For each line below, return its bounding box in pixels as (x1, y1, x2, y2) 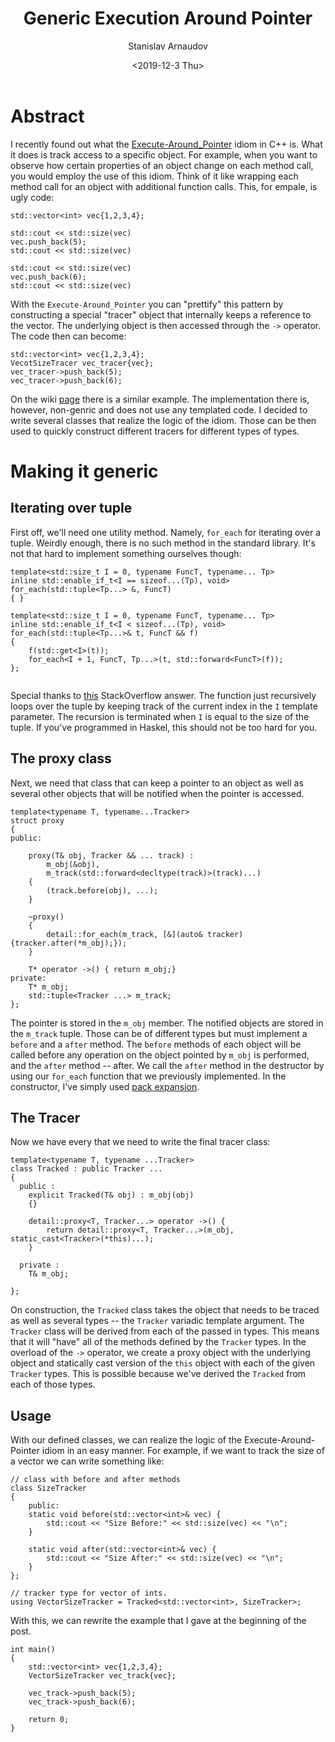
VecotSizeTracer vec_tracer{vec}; (10, 358, 155, 368)
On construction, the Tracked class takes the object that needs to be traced (10, 1304, 320, 1316)
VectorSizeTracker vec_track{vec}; (28, 1671, 177, 1681)
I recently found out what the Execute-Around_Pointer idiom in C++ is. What (10, 138, 323, 150)
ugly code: (10, 191, 55, 203)
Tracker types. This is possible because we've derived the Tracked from (10, 1368, 307, 1380)
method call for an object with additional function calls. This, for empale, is (10, 180, 318, 192)
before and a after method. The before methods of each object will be (10, 1038, 302, 1050)
